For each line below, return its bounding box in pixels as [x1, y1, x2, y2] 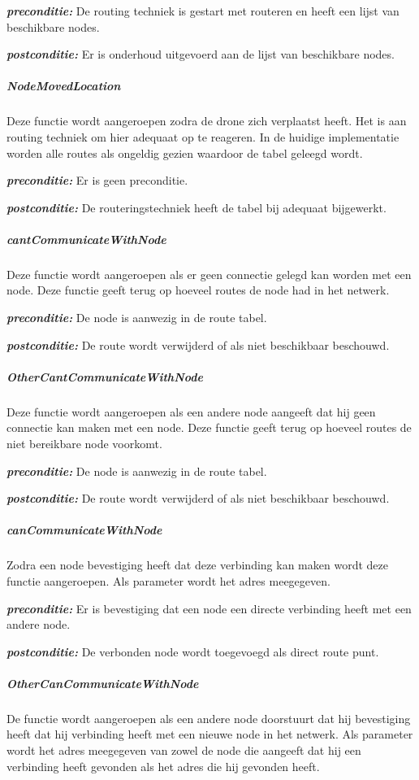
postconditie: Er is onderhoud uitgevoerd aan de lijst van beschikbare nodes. [6, 46, 395, 63]
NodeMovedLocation [6, 77, 121, 94]
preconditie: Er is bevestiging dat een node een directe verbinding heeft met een [6, 599, 412, 617]
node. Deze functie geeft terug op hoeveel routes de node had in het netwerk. [6, 281, 390, 298]
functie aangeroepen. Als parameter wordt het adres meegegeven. [6, 572, 330, 589]
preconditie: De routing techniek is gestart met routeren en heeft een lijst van [6, 2, 400, 19]
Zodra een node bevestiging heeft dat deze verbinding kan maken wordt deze [6, 556, 388, 573]
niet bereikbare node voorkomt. [6, 435, 162, 451]
